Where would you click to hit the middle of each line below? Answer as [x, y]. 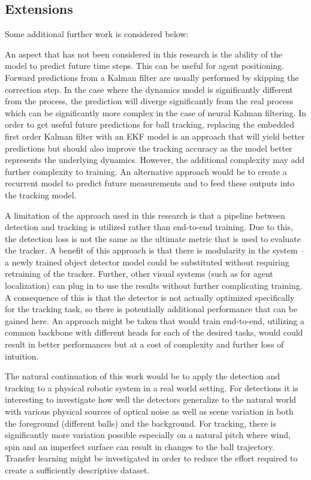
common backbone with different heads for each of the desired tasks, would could [154, 332]
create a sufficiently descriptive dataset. [77, 470]
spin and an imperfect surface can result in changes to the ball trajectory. [140, 446]
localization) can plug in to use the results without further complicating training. [154, 286]
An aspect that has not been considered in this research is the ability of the [144, 54]
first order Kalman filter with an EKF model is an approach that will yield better [155, 136]
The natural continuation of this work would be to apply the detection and [143, 376]
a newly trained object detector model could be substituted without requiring [147, 262]
